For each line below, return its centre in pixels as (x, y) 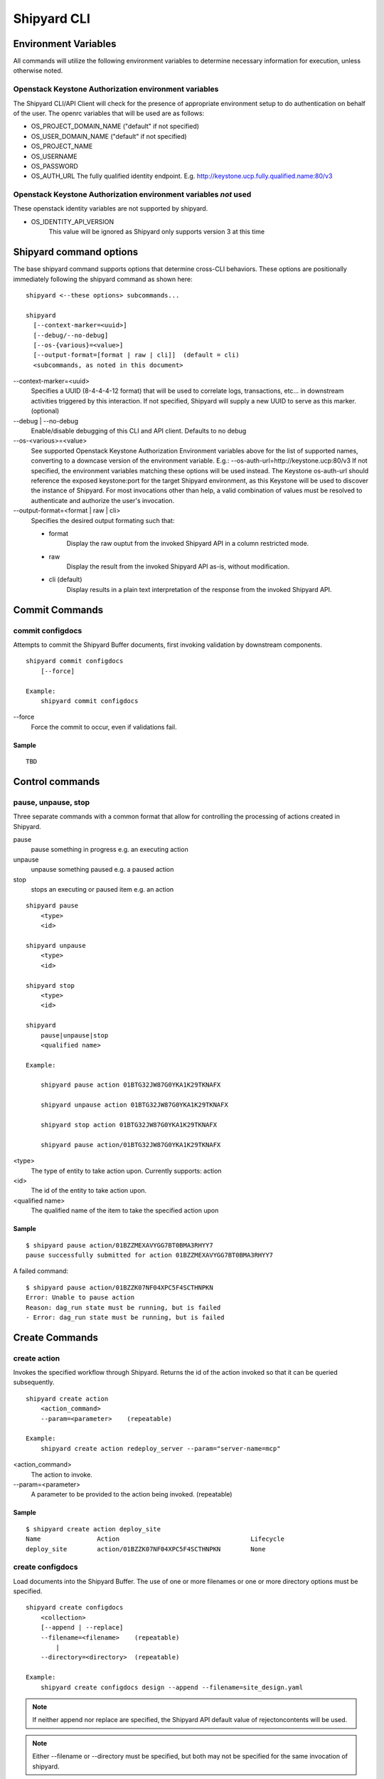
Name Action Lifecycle (155, 1539)
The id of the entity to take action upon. (89, 1191)
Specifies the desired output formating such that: (103, 520)
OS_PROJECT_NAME (62, 147)
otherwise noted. (38, 70)
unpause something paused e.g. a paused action (102, 870)
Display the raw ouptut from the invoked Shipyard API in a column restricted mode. (188, 544)
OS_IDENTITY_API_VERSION (73, 221)
